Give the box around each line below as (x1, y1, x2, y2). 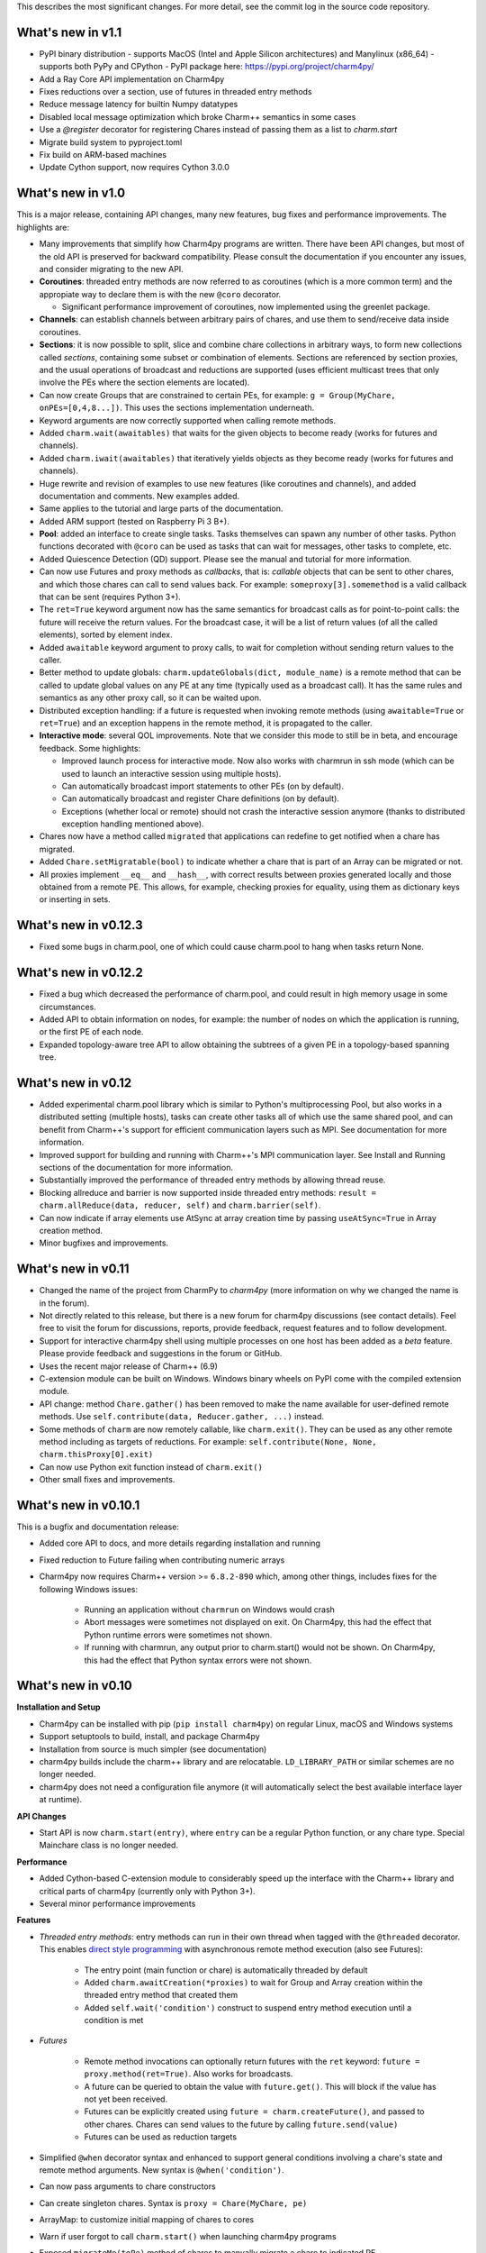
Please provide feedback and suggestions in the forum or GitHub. (39, 1348, 283, 1359)
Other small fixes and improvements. (39, 1474, 175, 1485)
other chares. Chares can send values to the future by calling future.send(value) (84, 2119, 399, 2130)
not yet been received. (84, 2093, 168, 2104)
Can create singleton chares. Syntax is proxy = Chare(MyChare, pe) (39, 2197, 308, 2208)
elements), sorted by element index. (39, 629, 173, 640)
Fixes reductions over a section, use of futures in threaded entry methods (39, 87, 312, 97)
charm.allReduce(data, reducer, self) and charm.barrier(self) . (39, 1199, 321, 1211)
